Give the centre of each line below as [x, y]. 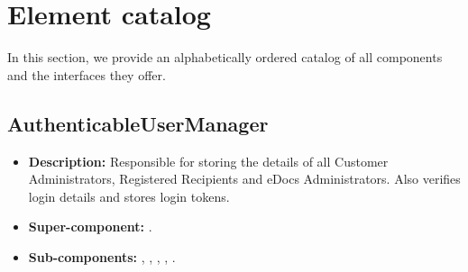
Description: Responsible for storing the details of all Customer [208, 161]
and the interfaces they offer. [87, 74]
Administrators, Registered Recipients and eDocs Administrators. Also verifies [244, 179]
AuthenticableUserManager [138, 123]
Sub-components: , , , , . [102, 256]
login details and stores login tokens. [129, 196]
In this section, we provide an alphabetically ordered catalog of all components [225, 57]
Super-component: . [90, 227]
